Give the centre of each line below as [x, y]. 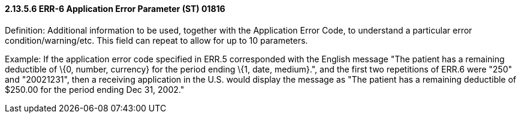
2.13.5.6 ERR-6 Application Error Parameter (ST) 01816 [115, 9]
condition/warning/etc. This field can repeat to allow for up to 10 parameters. [156, 40]
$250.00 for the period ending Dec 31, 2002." [95, 89]
